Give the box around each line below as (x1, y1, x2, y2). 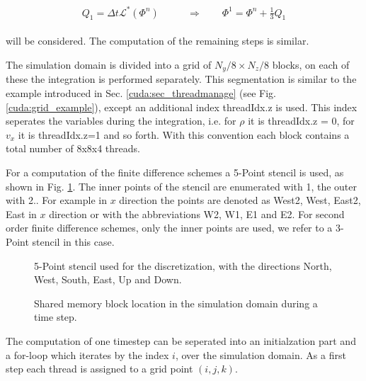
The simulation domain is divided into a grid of (6, 57, 212, 72)
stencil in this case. (32, 234, 115, 249)
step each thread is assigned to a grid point (6, 361, 193, 376)
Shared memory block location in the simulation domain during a (34, 295, 318, 310)
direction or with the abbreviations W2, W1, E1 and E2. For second (49, 206, 345, 221)
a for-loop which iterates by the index (6, 347, 169, 362)
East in (6, 206, 37, 221)
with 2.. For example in (6, 193, 107, 207)
